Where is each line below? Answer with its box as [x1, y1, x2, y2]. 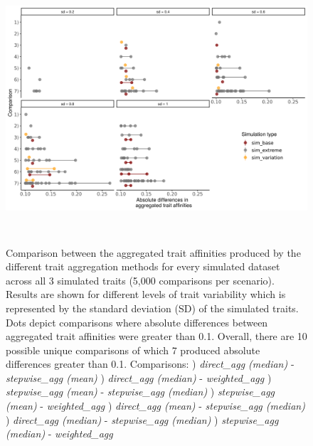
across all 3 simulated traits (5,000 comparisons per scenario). [6, 272, 275, 287]
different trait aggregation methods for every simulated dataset [6, 259, 280, 274]
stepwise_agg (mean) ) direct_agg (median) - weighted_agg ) [6, 370, 272, 385]
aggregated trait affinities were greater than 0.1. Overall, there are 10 [6, 329, 307, 344]
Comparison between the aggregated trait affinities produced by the [6, 245, 301, 260]
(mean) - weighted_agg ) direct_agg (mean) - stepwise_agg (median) [6, 398, 305, 413]
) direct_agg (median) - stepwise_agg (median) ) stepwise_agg [6, 412, 279, 427]
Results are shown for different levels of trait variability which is [6, 287, 286, 302]
